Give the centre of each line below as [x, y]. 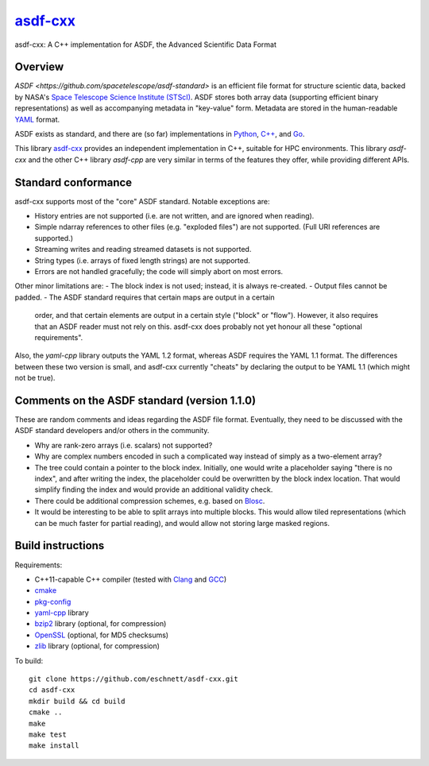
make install [54, 746]
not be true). [35, 378]
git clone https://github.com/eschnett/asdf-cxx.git [133, 679]
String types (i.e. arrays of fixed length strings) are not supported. [142, 260]
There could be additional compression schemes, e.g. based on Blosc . [150, 501]
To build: [29, 660]
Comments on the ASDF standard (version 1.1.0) [135, 400]
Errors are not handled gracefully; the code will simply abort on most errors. [159, 272]
